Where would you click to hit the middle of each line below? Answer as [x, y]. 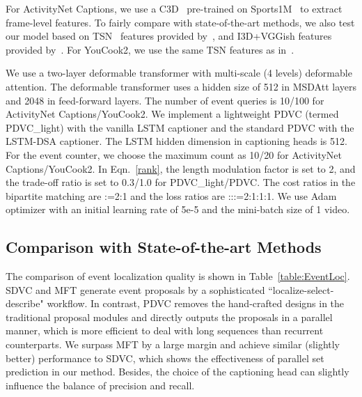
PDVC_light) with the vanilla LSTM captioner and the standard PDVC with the [180, 127]
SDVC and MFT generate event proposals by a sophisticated [135, 289]
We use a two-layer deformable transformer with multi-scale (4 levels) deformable [179, 73]
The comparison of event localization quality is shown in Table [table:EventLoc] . [178, 276]
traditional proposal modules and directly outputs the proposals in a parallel [169, 317]
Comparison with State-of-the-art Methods [164, 247]
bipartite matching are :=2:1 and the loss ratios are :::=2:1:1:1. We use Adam [171, 195]
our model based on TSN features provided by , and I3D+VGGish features [169, 36]
